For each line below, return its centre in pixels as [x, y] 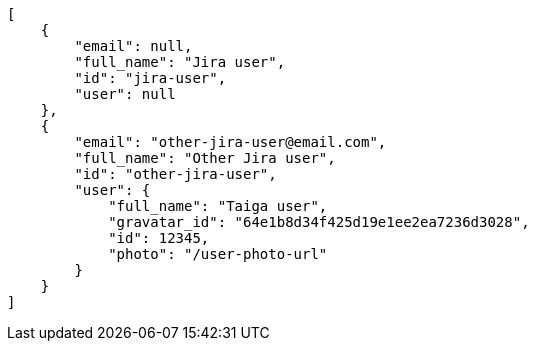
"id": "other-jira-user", [175, 174]
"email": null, [133, 46]
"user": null [125, 94]
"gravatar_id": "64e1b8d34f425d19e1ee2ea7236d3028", [319, 222]
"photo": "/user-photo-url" [218, 254]
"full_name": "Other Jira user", [205, 158]
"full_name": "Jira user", [180, 62]
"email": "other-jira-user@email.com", [230, 142]
